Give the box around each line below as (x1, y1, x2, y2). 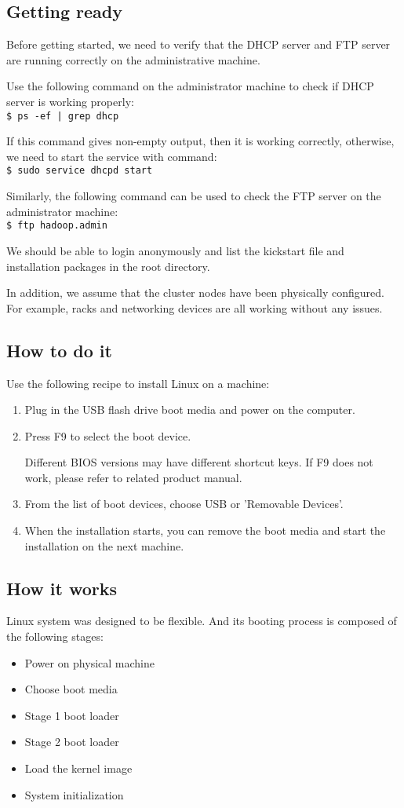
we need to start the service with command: (6, 148, 217, 164)
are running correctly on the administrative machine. (6, 51, 260, 68)
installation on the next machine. (24, 537, 184, 554)
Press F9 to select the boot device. (24, 427, 191, 444)
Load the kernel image (24, 760, 133, 777)
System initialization (24, 786, 124, 803)
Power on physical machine (24, 654, 155, 671)
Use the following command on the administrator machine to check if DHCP (6, 78, 374, 94)
